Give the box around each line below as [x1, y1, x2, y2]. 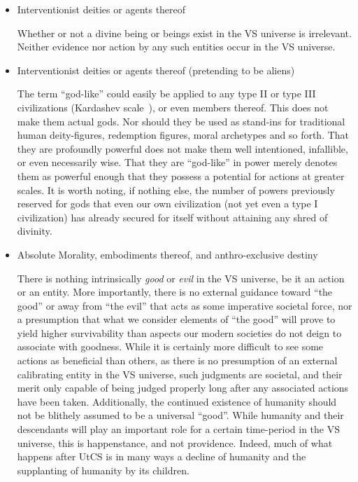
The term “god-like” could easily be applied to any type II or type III [17, 86, 316, 101]
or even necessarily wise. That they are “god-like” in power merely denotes [17, 155, 338, 170]
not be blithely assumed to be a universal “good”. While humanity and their [17, 408, 344, 422]
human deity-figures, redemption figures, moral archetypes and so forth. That [17, 128, 350, 142]
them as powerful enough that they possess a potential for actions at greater [17, 168, 345, 183]
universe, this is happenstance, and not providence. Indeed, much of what [17, 435, 333, 450]
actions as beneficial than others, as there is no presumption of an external [17, 353, 338, 368]
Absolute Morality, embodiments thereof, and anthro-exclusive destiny [17, 247, 318, 261]
